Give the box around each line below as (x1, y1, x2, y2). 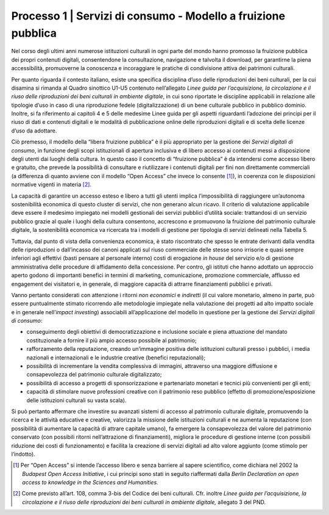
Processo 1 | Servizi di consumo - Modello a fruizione (11, 9, 286, 23)
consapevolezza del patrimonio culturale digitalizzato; (26, 371, 162, 378)
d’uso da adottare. (11, 127, 57, 134)
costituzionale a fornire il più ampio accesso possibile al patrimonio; (26, 336, 197, 344)
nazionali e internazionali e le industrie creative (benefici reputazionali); (26, 354, 206, 361)
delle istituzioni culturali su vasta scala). (26, 397, 127, 404)
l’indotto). (11, 450, 36, 458)
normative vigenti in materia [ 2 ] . (11, 181, 91, 189)
